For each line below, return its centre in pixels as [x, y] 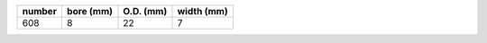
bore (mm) [89, 11]
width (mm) [203, 11]
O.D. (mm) [145, 11]
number [40, 11]
